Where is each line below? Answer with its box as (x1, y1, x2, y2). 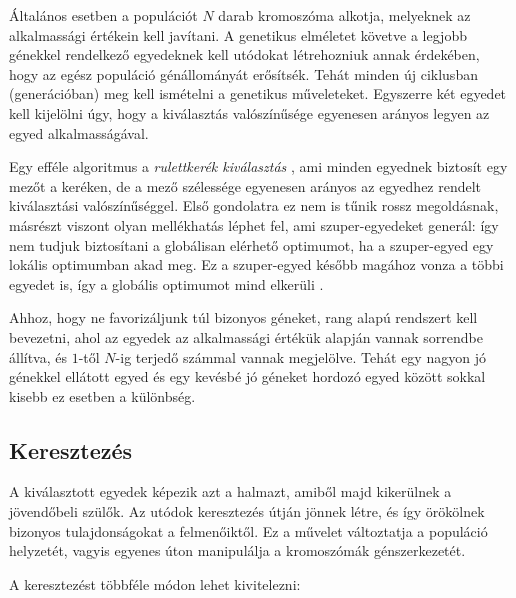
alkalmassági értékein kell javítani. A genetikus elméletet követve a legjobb (9, 24, 467, 45)
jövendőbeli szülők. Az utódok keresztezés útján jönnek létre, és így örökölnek (9, 501, 485, 522)
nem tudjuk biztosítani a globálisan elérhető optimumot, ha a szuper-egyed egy (9, 234, 494, 255)
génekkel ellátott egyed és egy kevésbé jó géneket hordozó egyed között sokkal (9, 366, 486, 387)
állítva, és (9, 346, 68, 367)
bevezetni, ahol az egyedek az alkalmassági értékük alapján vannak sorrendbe (9, 326, 484, 347)
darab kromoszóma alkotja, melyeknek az (218, 5, 471, 25)
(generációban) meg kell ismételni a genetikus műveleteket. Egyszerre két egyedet (9, 83, 507, 104)
